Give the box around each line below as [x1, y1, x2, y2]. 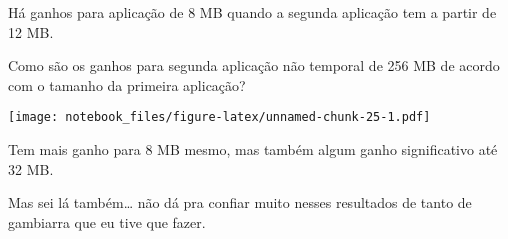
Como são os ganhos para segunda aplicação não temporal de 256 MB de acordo [8, 55, 500, 76]
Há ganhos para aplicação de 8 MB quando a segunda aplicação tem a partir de [8, 2, 497, 22]
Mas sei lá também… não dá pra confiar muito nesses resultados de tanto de [8, 192, 472, 213]
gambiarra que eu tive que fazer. [8, 211, 206, 232]
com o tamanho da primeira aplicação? [8, 74, 246, 95]
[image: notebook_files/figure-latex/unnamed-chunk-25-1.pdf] [8, 110, 431, 125]
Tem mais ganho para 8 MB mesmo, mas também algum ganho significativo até [8, 139, 498, 160]
